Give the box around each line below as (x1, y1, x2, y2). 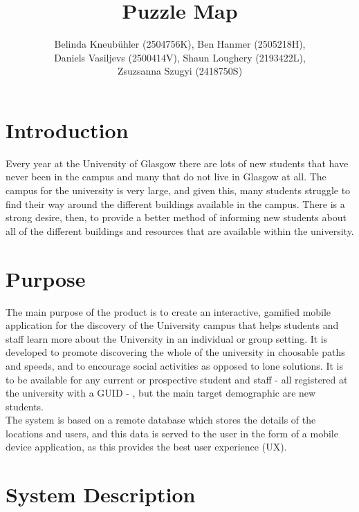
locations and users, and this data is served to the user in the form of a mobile (6, 426, 338, 440)
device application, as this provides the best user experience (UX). (6, 439, 287, 454)
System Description (6, 480, 196, 509)
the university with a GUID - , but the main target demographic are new (6, 386, 316, 400)
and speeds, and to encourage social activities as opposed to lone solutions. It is (6, 358, 343, 372)
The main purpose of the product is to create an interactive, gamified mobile (6, 304, 331, 319)
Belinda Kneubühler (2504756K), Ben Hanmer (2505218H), (54, 37, 306, 51)
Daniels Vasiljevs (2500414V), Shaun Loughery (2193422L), (54, 50, 306, 64)
